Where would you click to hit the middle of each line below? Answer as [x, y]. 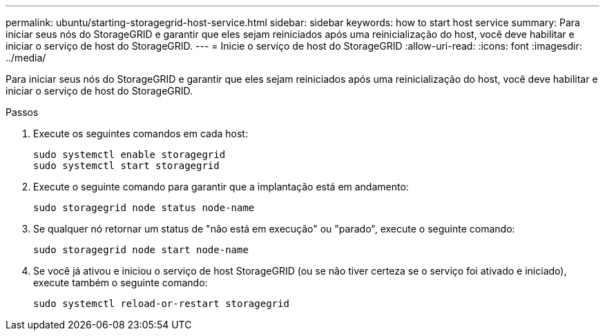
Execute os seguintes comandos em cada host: [141, 134]
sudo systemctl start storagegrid [126, 166]
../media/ [26, 58]
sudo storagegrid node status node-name [144, 208]
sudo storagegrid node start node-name [141, 250]
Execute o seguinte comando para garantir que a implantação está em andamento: [221, 187]
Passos [22, 112]
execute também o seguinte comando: [121, 283]
